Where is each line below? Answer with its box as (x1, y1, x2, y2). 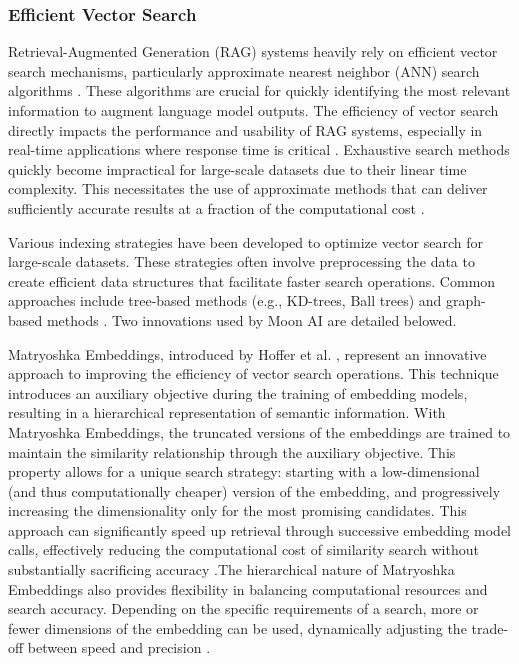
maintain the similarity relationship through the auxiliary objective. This (8, 441, 456, 462)
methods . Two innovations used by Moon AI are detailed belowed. (46, 309, 457, 330)
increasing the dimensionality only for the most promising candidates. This (8, 500, 467, 521)
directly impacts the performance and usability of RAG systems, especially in (8, 119, 483, 140)
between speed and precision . (27, 637, 211, 658)
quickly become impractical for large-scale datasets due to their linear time (8, 158, 467, 179)
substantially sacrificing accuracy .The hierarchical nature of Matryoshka (8, 559, 455, 580)
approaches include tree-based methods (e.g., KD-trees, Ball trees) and (8, 290, 442, 311)
